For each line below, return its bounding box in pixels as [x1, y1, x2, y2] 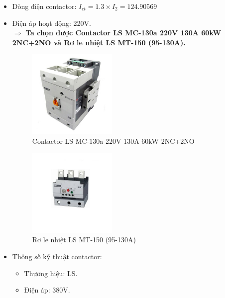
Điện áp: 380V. [24, 285, 70, 295]
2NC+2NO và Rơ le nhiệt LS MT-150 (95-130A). [12, 37, 186, 47]
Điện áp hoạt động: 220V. [12, 17, 91, 28]
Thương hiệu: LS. [24, 268, 78, 278]
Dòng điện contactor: [12, 1, 77, 11]
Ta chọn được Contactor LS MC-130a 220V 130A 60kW [25, 27, 222, 38]
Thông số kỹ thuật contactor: [12, 251, 102, 261]
